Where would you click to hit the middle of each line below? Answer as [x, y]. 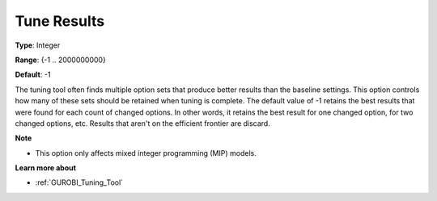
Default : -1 [33, 75]
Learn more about [46, 168]
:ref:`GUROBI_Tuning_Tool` [79, 182]
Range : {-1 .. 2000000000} [61, 60]
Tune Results [60, 21]
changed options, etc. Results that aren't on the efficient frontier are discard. [142, 123]
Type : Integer [38, 45]
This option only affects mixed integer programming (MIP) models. [146, 153]
